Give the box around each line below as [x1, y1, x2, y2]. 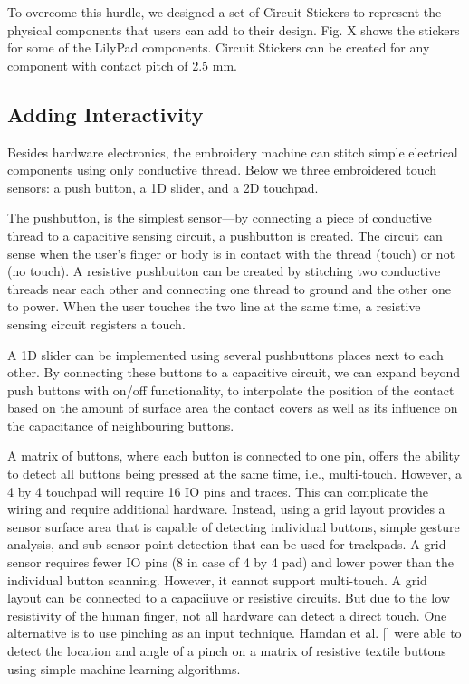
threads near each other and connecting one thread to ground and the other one [7, 279, 451, 298]
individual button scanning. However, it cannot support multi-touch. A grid [7, 570, 427, 589]
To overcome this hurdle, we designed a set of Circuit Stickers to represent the [7, 3, 442, 21]
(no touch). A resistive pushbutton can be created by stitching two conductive [7, 261, 441, 280]
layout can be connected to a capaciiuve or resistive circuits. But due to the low [7, 588, 450, 607]
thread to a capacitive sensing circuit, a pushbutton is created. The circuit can [7, 225, 443, 244]
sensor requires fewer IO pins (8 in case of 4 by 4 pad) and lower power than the [7, 553, 454, 572]
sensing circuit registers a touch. [7, 314, 186, 333]
